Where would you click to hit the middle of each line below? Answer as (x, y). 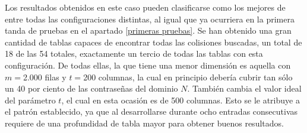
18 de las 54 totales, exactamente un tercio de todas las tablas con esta (134, 53)
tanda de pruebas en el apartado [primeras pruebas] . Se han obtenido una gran (148, 30)
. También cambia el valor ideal (244, 88)
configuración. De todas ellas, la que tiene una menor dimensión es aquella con (148, 65)
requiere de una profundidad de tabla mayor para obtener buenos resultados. (144, 123)
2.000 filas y (45, 77)
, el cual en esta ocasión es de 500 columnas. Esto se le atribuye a (181, 100)
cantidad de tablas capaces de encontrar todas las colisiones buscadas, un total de (153, 42)
